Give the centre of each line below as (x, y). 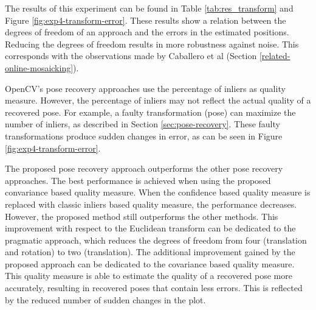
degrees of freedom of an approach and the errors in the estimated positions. (147, 32)
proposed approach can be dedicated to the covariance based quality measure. (150, 263)
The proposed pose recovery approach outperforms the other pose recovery (144, 168)
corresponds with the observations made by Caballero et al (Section (131, 56)
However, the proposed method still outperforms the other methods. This (142, 216)
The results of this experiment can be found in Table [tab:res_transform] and (149, 8)
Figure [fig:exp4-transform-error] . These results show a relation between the (146, 20)
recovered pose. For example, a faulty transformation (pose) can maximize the (150, 112)
